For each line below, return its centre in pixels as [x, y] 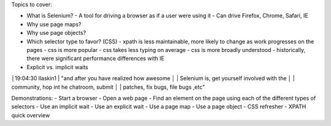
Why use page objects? [56, 33]
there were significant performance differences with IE [96, 59]
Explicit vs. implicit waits [58, 67]
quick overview [31, 115]
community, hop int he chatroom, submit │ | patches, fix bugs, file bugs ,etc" [108, 87]
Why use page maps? [54, 24]
